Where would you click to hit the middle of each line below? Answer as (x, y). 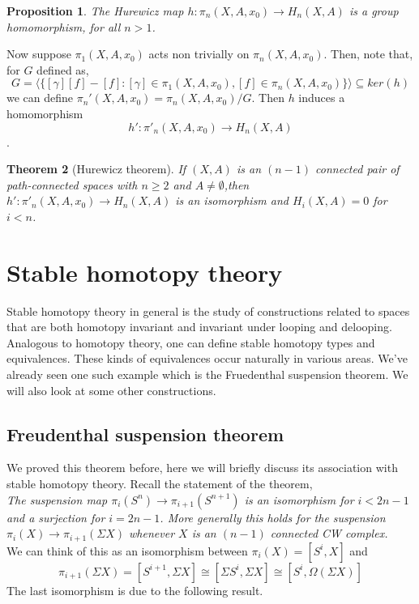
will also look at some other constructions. (111, 390)
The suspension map (57, 499)
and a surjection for (56, 517)
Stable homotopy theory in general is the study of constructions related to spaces (208, 311)
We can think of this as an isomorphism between (127, 550)
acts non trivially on (199, 54)
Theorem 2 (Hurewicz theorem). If (96, 169)
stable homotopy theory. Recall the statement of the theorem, (160, 484)
